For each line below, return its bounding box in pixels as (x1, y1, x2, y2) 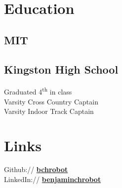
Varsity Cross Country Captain (4, 96, 98, 106)
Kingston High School (4, 61, 119, 77)
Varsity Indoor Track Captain (4, 106, 94, 116)
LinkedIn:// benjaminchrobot (4, 174, 101, 184)
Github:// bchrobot (4, 164, 68, 174)
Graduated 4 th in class (4, 85, 72, 97)
